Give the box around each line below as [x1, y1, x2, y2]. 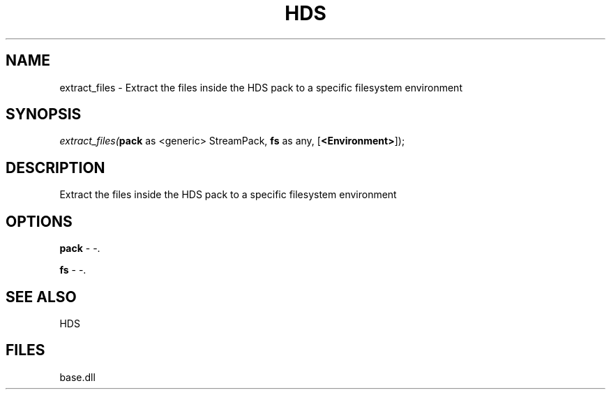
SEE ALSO [6, 288, 77, 306]
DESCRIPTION [6, 158, 105, 177]
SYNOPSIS [6, 105, 82, 124]
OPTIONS [6, 212, 73, 230]
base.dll [59, 371, 96, 383]
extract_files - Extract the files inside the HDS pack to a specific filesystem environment [59, 81, 462, 94]
